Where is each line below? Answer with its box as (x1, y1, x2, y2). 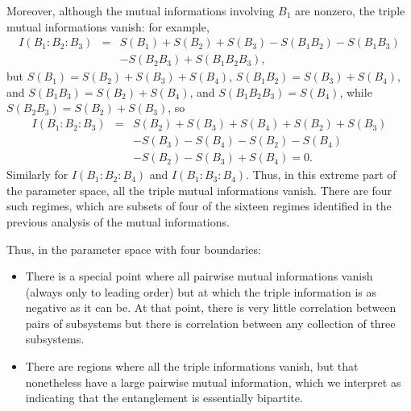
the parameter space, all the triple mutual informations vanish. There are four (6, 181, 392, 198)
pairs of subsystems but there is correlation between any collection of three (25, 314, 396, 331)
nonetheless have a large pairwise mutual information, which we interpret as (25, 373, 401, 390)
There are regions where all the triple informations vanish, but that (25, 358, 359, 375)
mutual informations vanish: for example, (6, 18, 210, 35)
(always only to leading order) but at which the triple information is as (25, 283, 376, 300)
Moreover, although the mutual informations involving (6, 2, 275, 19)
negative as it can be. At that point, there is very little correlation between (25, 299, 396, 316)
